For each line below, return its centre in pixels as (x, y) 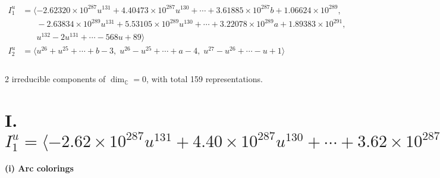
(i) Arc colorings (39, 168)
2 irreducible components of (55, 79)
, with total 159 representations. (205, 79)
